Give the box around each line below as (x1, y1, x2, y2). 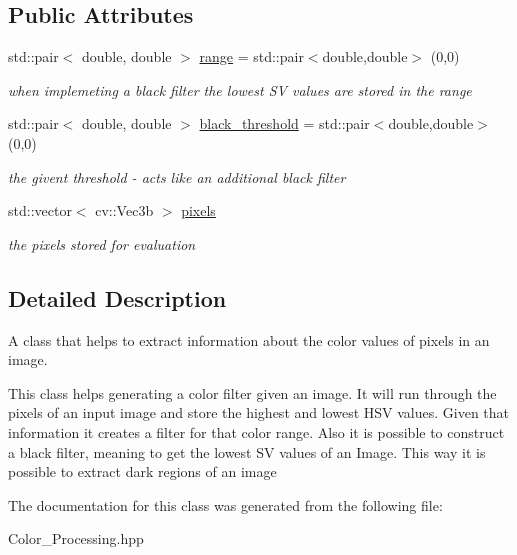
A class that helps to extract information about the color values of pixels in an (8, 329, 490, 350)
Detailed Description (8, 282, 227, 313)
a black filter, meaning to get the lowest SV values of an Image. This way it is (8, 441, 486, 462)
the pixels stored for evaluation (8, 233, 196, 254)
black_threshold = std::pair (199, 113, 370, 134)
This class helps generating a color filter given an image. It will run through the (8, 382, 497, 403)
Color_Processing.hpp (8, 528, 144, 549)
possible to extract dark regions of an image (8, 461, 277, 482)
